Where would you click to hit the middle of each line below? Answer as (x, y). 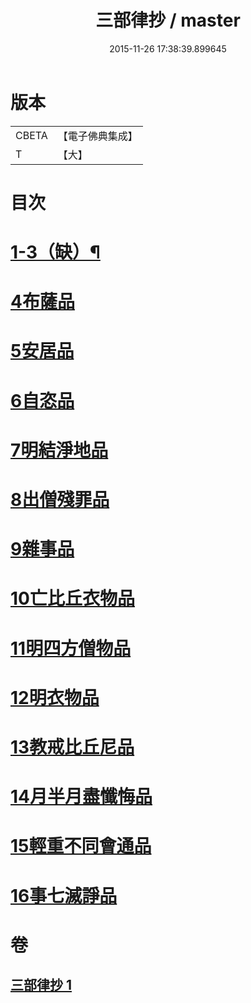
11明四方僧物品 (71, 648)
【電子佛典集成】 (97, 136)
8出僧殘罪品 (60, 500)
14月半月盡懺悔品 (81, 797)
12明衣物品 (55, 697)
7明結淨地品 (59, 450)
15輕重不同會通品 (81, 846)
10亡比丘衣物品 (72, 598)
